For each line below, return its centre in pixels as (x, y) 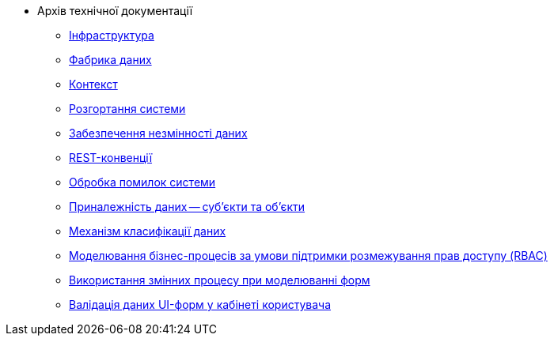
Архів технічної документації (115, 11)
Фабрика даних (110, 60)
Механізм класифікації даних (148, 231)
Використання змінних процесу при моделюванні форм (220, 280)
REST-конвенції (111, 158)
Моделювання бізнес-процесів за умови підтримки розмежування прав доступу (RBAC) (308, 256)
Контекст (93, 84)
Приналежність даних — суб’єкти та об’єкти (187, 207)
